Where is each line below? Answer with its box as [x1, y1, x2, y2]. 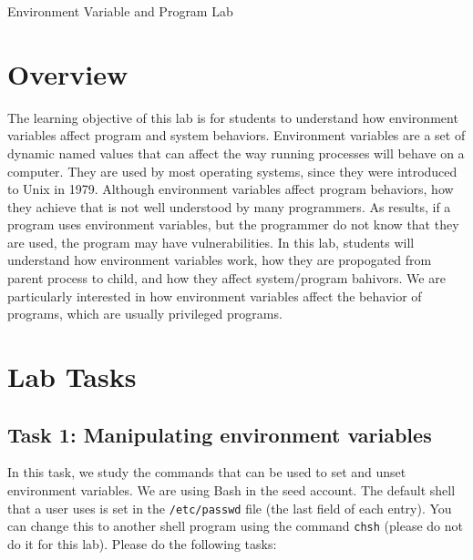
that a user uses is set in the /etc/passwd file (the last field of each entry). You [7, 498, 452, 517]
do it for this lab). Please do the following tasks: [7, 534, 277, 553]
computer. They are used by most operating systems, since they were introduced [7, 161, 458, 180]
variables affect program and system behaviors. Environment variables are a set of [7, 126, 466, 145]
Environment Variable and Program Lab [7, 2, 233, 20]
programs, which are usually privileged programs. [7, 304, 283, 323]
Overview [7, 55, 129, 92]
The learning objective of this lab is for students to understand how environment [7, 107, 458, 127]
